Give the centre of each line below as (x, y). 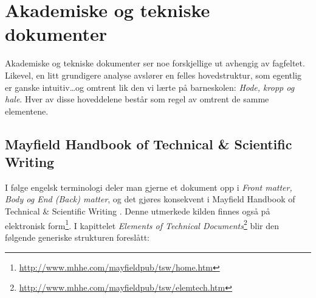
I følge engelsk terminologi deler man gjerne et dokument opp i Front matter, (149, 187)
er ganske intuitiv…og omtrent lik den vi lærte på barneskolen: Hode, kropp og (150, 87)
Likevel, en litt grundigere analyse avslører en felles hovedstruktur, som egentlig (153, 75)
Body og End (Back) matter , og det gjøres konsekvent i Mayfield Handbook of (150, 199)
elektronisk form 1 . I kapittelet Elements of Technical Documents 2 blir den (142, 224)
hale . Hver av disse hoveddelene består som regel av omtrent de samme (137, 99)
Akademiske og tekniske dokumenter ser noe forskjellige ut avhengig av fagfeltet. (155, 63)
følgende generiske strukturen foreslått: (77, 237)
